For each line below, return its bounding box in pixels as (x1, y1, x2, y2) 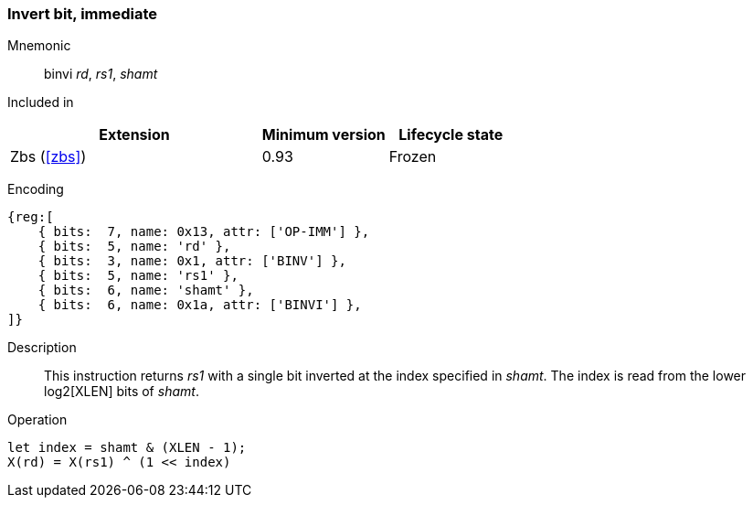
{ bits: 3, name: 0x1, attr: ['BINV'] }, (37, 253, 346, 269)
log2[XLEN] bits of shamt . (44, 383, 199, 400)
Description (7, 339, 77, 356)
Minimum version (261, 125, 386, 145)
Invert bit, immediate (7, 5, 158, 23)
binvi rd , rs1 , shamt (44, 66, 158, 82)
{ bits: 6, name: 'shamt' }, (37, 283, 254, 298)
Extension (99, 125, 170, 145)
